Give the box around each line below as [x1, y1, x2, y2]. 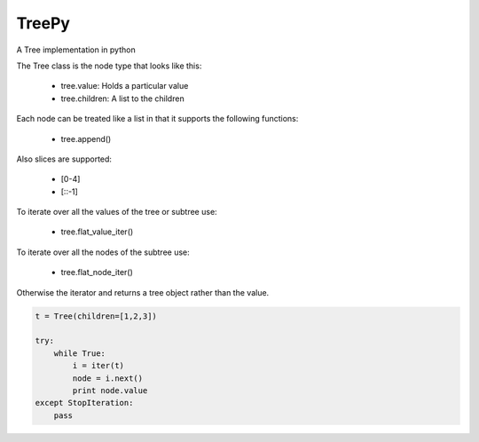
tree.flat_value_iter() [60, 226, 134, 237]
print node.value [72, 385, 148, 395]
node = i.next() [72, 373, 144, 383]
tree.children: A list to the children [60, 93, 185, 104]
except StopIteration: [35, 398, 134, 408]
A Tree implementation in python [16, 44, 137, 55]
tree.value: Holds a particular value [60, 81, 189, 91]
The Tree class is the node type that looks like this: [16, 60, 202, 71]
